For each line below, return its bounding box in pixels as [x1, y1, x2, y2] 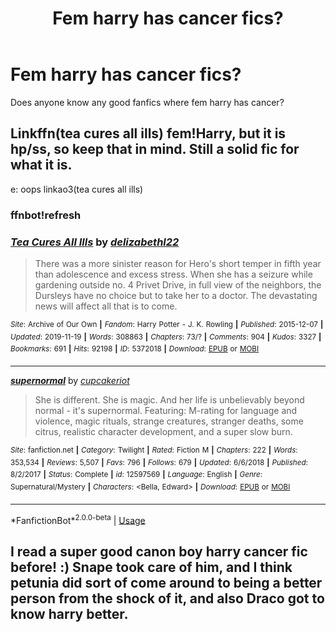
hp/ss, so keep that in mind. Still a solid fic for [10, 141, 300, 158]
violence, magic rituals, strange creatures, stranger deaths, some [34, 415, 304, 427]
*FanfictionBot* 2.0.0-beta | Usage [10, 512, 146, 526]
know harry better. [10, 605, 129, 622]
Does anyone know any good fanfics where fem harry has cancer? [10, 96, 285, 108]
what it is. [10, 157, 73, 174]
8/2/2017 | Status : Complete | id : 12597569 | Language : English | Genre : [10, 470, 263, 480]
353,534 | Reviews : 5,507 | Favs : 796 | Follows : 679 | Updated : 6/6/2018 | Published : [10, 457, 308, 467]
